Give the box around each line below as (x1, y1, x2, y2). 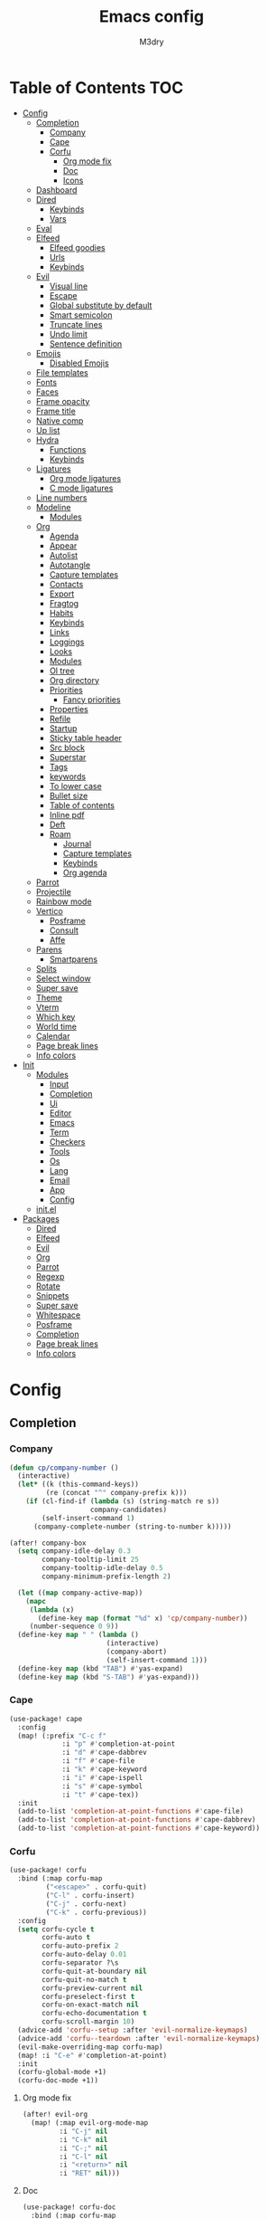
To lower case (49, 780, 102, 791)
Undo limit (49, 329, 88, 339)
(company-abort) (106, 1647, 168, 1657)
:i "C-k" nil (59, 2135, 108, 2144)
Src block (49, 742, 86, 753)
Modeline (35, 501, 71, 512)
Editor (49, 1107, 72, 1119)
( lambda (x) (29, 1605, 75, 1614)
